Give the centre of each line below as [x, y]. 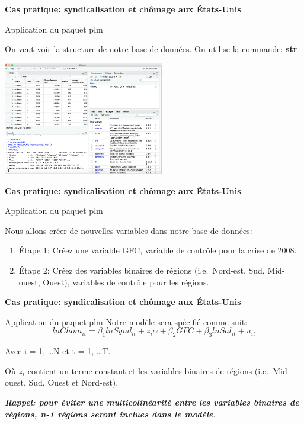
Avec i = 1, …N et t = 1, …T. [58, 351]
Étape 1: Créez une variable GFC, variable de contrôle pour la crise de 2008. [158, 250]
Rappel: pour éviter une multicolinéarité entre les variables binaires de [152, 402]
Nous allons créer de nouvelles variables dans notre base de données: [129, 230]
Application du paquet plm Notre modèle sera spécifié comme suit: [126, 321]
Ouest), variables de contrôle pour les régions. [126, 282]
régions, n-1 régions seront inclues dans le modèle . [110, 414]
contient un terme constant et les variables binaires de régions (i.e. [148, 370]
